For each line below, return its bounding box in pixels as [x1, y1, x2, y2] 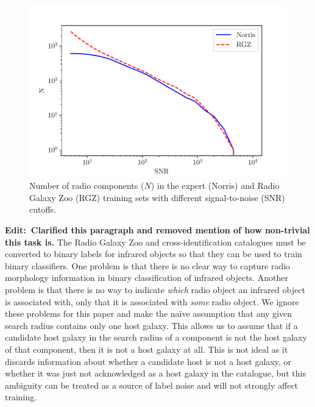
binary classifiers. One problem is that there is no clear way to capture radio [5, 259, 291, 272]
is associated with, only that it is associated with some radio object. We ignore [5, 295, 299, 308]
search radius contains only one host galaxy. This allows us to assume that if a [5, 319, 298, 331]
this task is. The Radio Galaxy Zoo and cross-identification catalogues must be [5, 235, 306, 248]
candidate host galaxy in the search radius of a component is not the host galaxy [5, 331, 307, 344]
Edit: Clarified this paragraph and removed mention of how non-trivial [5, 224, 310, 236]
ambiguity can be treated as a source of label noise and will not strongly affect [5, 378, 299, 391]
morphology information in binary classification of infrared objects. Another [5, 271, 288, 284]
